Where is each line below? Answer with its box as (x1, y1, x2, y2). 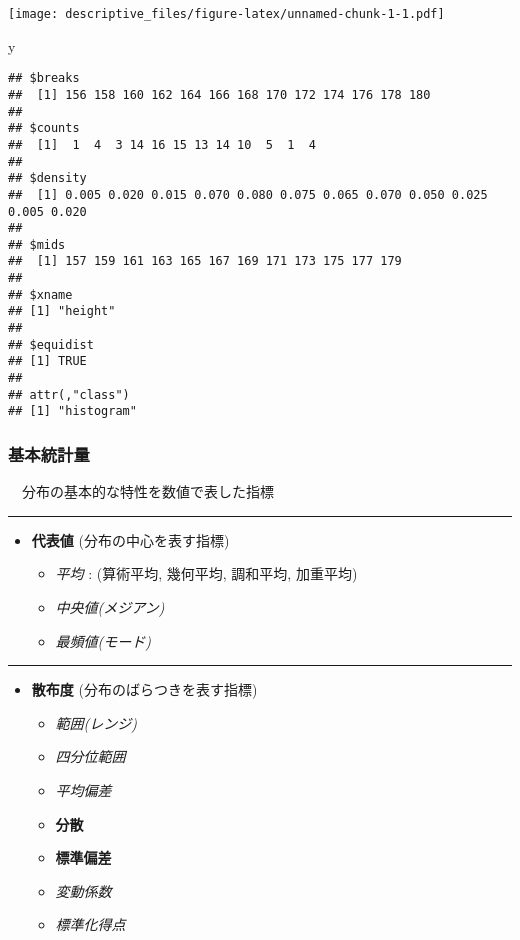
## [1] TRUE (8, 354, 87, 369)
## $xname (8, 287, 73, 302)
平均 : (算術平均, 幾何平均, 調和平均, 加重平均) (55, 563, 358, 584)
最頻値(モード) (55, 630, 152, 651)
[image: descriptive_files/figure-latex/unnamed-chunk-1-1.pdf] (8, 7, 445, 21)
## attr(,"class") (8, 387, 130, 402)
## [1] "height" (8, 304, 116, 319)
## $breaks (8, 71, 80, 86)
